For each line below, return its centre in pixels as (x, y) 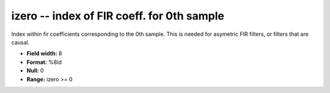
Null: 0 (35, 71)
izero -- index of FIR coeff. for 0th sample (118, 16)
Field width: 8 (44, 53)
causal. (20, 42)
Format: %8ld (44, 62)
